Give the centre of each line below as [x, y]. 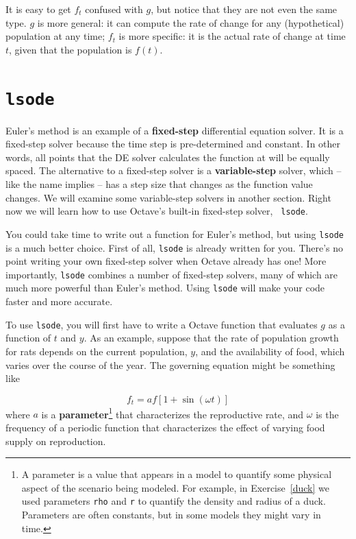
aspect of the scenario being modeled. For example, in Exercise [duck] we [175, 487]
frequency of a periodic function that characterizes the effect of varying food [165, 427]
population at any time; [55, 36]
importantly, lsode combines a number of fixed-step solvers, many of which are [172, 274]
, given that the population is [71, 49]
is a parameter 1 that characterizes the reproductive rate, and [173, 413]
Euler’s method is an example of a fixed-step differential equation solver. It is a [175, 130]
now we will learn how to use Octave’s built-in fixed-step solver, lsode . [157, 211]
